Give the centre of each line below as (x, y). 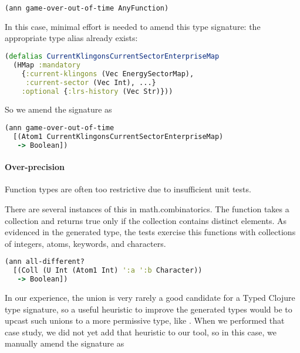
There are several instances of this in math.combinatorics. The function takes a (147, 209)
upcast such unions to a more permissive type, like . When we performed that (145, 320)
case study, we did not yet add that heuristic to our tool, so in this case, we (141, 332)
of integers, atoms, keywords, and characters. (85, 243)
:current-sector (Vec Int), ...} (91, 82)
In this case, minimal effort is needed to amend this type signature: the (133, 26)
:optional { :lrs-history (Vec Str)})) (97, 91)
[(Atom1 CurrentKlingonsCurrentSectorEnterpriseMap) (118, 136)
